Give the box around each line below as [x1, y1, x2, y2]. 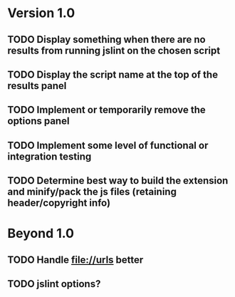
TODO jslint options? [7, 278, 101, 290]
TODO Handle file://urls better [7, 254, 144, 266]
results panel [7, 80, 67, 92]
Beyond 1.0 [7, 226, 75, 241]
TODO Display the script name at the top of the [7, 68, 219, 80]
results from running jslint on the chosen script [7, 44, 221, 56]
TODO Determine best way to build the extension [7, 174, 229, 187]
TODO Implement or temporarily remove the [7, 104, 207, 116]
